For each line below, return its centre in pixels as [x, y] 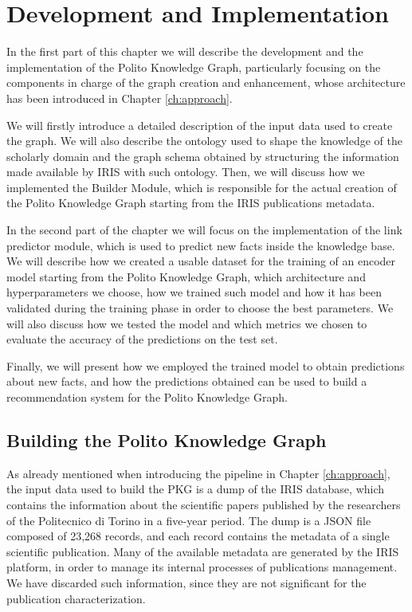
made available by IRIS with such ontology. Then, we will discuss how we [186, 172]
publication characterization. [76, 598]
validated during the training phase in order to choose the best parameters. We [200, 308]
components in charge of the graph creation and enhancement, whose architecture [206, 82]
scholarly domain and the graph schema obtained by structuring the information [203, 156]
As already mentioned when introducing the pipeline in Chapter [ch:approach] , [198, 473]
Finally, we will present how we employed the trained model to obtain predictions [206, 365]
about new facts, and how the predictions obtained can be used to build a [187, 381]
